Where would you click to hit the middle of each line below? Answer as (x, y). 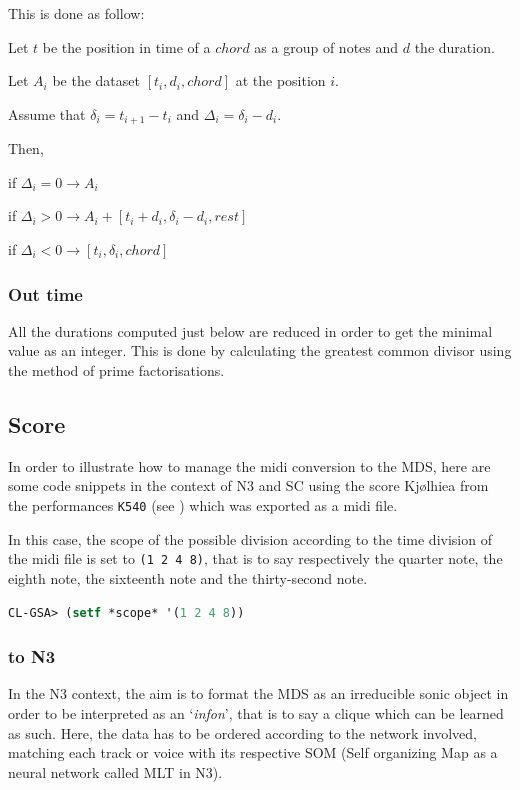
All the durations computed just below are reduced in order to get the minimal (250, 330)
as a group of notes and (326, 46)
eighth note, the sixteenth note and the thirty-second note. (188, 577)
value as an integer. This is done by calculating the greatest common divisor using (260, 350)
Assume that (47, 113)
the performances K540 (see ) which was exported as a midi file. (203, 505)
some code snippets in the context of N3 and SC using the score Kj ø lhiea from (248, 485)
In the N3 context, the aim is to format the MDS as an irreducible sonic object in (258, 693)
